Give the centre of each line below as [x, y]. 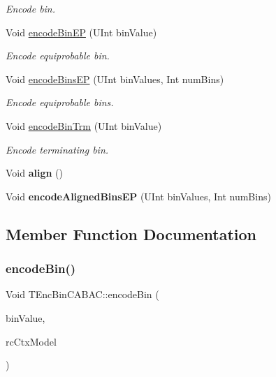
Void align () [35, 173]
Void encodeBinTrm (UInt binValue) [84, 125]
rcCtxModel [31, 341]
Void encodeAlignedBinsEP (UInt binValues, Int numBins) [138, 196]
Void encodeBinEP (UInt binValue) [81, 32]
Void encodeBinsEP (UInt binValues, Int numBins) [115, 79]
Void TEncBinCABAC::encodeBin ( [82, 294]
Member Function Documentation [131, 234]
